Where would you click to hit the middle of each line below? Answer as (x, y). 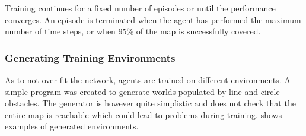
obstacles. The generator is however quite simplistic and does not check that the (150, 103)
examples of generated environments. (72, 126)
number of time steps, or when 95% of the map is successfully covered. (133, 31)
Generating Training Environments (90, 57)
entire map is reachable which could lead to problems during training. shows (144, 114)
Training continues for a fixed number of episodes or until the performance (140, 8)
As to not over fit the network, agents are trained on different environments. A (148, 80)
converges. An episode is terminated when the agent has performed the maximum (153, 19)
